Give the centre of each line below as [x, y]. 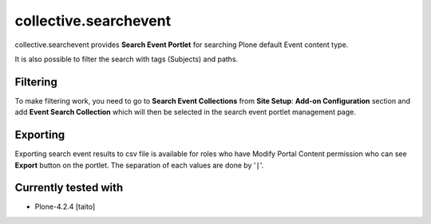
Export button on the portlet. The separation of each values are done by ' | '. [139, 165]
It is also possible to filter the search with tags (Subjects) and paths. [127, 59]
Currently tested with [69, 188]
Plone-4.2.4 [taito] [65, 206]
